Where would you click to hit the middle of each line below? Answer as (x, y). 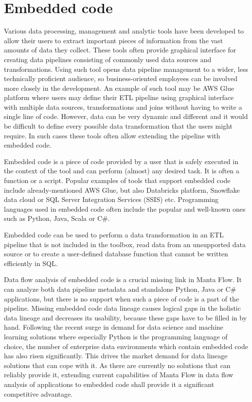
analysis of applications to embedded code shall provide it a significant (109, 384)
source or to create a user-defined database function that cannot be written (116, 254)
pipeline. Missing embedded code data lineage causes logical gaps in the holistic (122, 308)
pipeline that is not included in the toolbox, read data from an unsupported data (125, 244)
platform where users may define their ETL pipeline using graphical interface (119, 97)
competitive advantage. (38, 394)
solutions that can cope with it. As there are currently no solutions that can (117, 365)
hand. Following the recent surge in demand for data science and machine (114, 327)
